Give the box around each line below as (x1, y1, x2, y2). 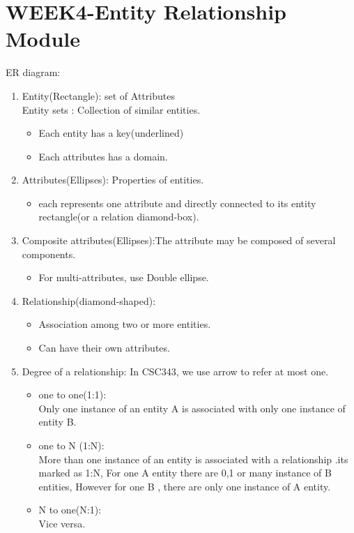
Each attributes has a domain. (38, 149, 168, 163)
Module (6, 24, 81, 53)
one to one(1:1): (38, 387, 107, 402)
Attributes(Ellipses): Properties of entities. (22, 172, 204, 187)
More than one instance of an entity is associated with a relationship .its (38, 451, 348, 466)
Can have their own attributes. (38, 340, 170, 355)
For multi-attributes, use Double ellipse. (38, 270, 209, 285)
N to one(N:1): (38, 502, 102, 517)
